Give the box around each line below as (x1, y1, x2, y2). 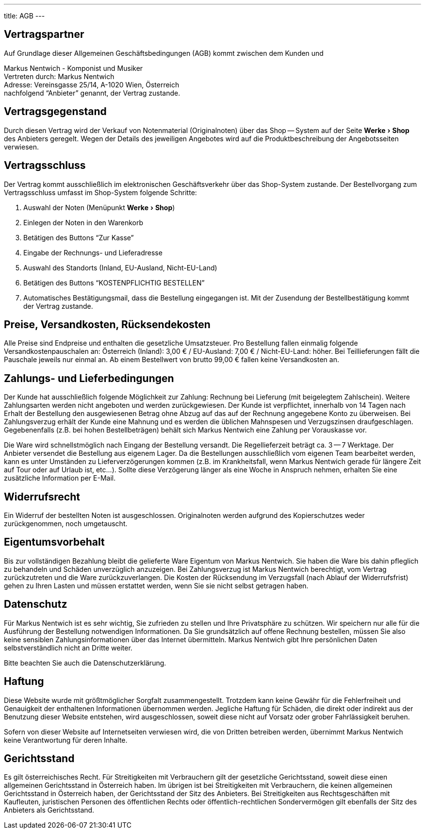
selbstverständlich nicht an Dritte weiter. (4, 643, 132, 652)
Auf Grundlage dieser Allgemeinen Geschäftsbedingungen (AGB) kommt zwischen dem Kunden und (4, 49, 324, 57)
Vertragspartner (4, 28, 84, 41)
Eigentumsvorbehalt (4, 536, 105, 549)
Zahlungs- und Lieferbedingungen (4, 372, 174, 384)
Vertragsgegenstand (4, 105, 107, 118)
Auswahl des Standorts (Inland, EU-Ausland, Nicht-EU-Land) (23, 263, 217, 272)
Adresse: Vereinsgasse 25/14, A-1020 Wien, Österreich (4, 80, 180, 89)
